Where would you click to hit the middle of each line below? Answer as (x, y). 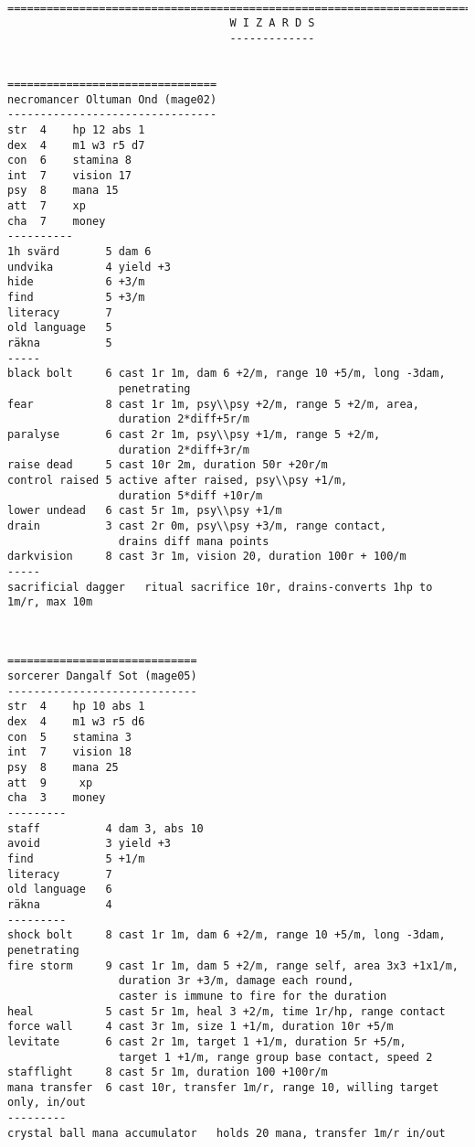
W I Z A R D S (272, 23)
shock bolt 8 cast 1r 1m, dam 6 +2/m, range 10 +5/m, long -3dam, (227, 935)
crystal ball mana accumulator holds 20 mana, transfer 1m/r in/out (227, 1133)
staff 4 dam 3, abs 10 (106, 828)
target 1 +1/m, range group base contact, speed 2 (275, 1057)
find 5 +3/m (76, 298)
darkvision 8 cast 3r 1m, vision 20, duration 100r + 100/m (207, 557)
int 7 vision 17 (70, 175)
